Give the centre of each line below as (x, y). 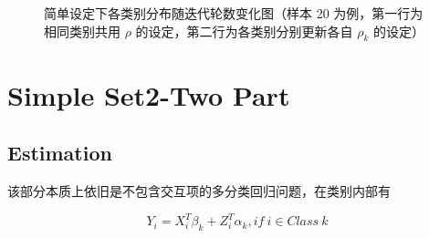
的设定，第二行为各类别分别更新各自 (244, 31)
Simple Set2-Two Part (149, 94)
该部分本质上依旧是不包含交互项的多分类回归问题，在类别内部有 (199, 190)
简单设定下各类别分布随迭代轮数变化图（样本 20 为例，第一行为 (234, 13)
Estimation (60, 153)
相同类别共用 (82, 31)
